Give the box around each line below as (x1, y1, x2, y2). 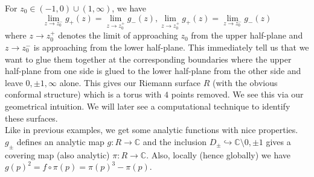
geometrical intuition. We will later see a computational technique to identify (5, 99, 290, 112)
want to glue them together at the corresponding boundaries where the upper (5, 52, 292, 65)
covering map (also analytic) (5, 148, 110, 161)
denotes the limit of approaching (58, 29, 178, 42)
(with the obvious (213, 76, 278, 88)
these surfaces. (5, 111, 58, 124)
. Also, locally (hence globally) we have (146, 148, 291, 161)
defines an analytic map (16, 135, 104, 147)
